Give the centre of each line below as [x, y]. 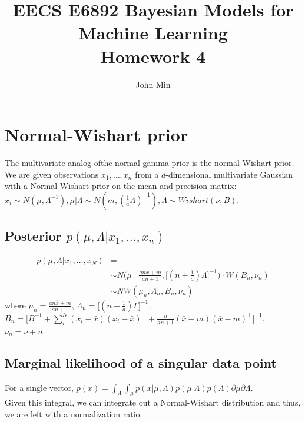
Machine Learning [153, 33]
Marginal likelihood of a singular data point [141, 362]
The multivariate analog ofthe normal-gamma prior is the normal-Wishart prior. [150, 163]
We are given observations [52, 174]
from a [147, 174]
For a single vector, [39, 387]
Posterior [33, 236]
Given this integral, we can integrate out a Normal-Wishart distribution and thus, [153, 402]
